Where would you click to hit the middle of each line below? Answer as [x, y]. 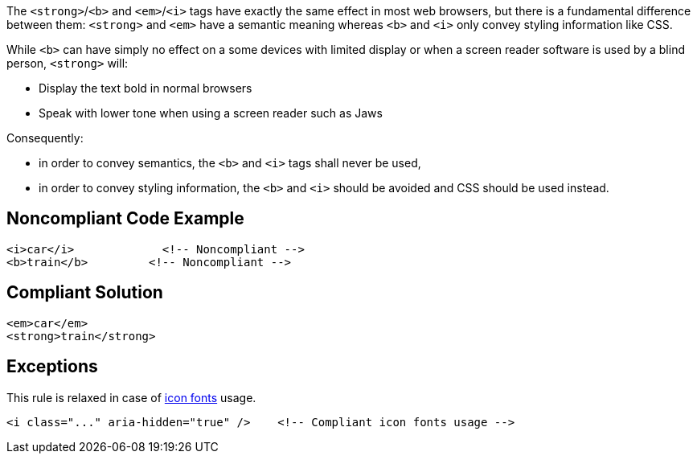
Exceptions [52, 367]
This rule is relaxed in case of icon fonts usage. [131, 397]
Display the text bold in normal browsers [146, 88]
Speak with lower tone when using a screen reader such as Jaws [211, 113]
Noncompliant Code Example [125, 219]
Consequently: [45, 138]
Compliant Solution [85, 293]
